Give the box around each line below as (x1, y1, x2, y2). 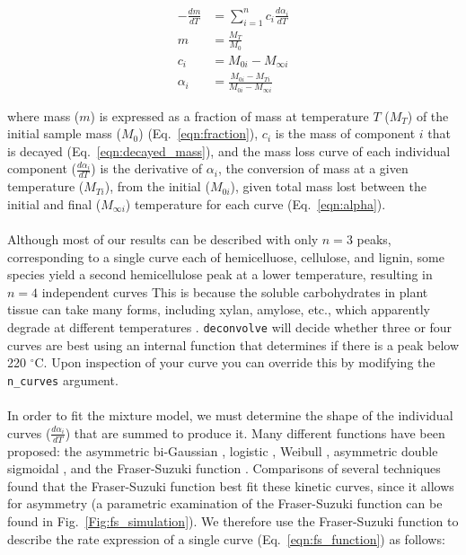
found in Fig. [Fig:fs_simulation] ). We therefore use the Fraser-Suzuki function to (7, 511, 459, 530)
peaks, (356, 230, 391, 249)
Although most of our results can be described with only (7, 230, 319, 249)
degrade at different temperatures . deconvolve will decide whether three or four (7, 318, 453, 337)
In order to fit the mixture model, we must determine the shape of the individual (7, 406, 453, 425)
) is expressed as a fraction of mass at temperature (90, 106, 369, 125)
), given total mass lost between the (230, 177, 426, 196)
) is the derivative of (91, 159, 203, 178)
